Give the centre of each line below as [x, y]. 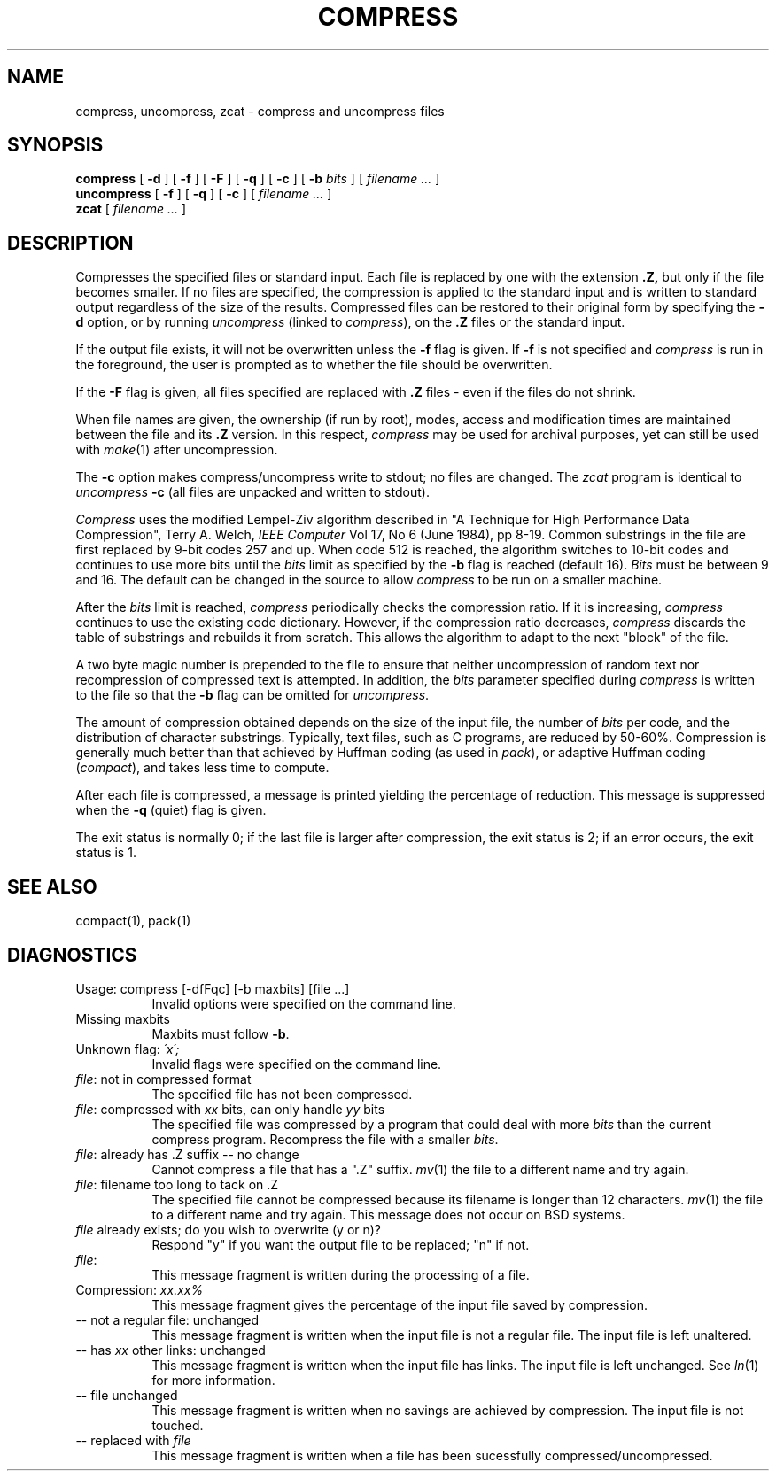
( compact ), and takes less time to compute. [202, 768]
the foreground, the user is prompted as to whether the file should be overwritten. [314, 365]
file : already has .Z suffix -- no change [187, 1154]
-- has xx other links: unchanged [171, 1350]
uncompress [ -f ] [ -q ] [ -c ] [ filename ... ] [204, 194]
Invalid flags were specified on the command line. [297, 1064]
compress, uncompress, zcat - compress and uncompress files [260, 111]
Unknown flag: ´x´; [128, 1049]
